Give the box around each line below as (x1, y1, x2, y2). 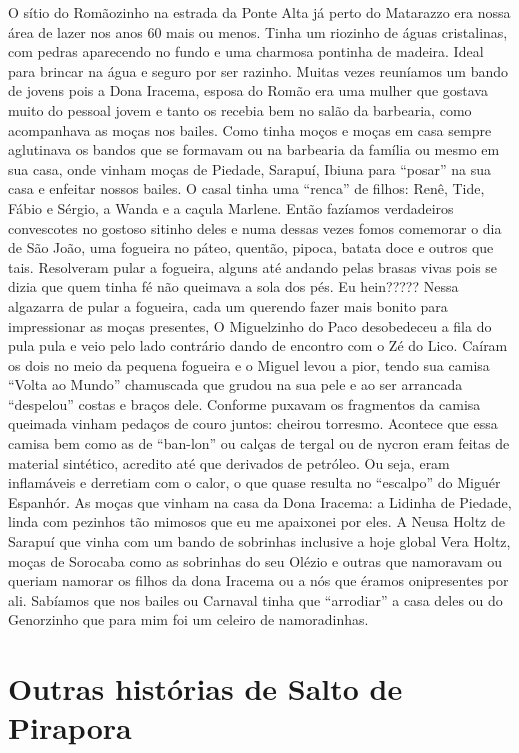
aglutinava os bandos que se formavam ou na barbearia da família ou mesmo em (8, 139, 500, 160)
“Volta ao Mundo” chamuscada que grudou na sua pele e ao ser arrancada (8, 374, 463, 395)
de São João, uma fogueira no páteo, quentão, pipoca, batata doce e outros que (8, 237, 494, 258)
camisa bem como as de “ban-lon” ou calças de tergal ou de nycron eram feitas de (8, 433, 510, 454)
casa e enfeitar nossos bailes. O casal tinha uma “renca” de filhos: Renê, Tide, (8, 178, 485, 199)
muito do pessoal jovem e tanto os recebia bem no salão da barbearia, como (8, 99, 472, 120)
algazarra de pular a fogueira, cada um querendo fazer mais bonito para (8, 295, 448, 316)
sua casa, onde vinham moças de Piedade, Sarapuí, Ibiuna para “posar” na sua (8, 158, 491, 179)
